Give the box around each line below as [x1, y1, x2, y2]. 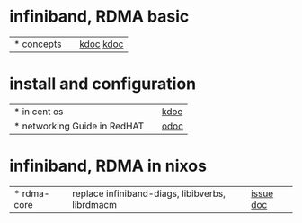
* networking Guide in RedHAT [13, 120, 145, 132]
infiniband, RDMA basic [9, 6, 190, 27]
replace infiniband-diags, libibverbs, [71, 187, 226, 200]
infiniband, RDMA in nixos [9, 156, 207, 176]
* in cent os [13, 105, 64, 118]
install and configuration [9, 74, 197, 94]
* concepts [13, 38, 62, 50]
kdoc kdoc [79, 38, 124, 50]
